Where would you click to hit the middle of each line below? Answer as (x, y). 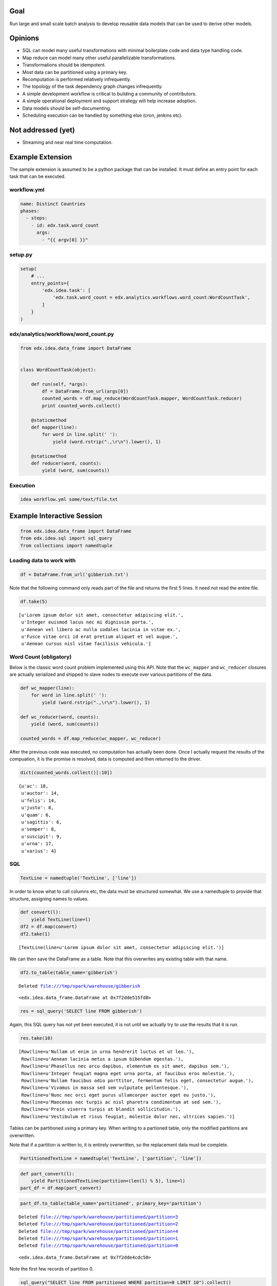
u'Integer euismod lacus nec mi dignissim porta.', (87, 622)
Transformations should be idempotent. (64, 65)
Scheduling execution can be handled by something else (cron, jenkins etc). (103, 115)
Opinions (24, 38)
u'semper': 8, (39, 829)
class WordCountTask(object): (58, 370)
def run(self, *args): (60, 384)
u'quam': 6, (36, 815)
